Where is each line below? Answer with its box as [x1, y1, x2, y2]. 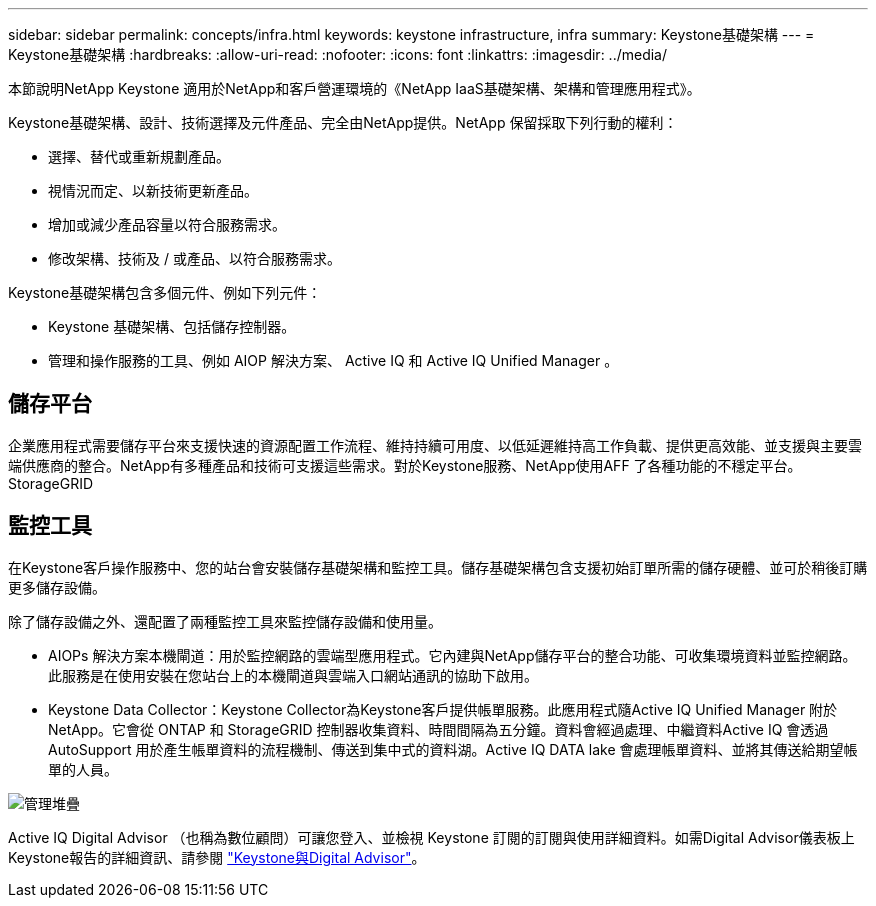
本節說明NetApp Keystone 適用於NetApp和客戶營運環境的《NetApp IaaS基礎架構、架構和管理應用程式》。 [8, 80, 701, 97]
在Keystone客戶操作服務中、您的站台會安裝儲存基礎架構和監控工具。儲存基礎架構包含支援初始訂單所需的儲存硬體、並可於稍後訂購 [8, 558, 868, 576]
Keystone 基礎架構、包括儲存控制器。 [48, 318, 296, 335]
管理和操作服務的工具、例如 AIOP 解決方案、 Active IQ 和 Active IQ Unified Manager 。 [48, 352, 619, 369]
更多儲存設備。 [8, 578, 106, 596]
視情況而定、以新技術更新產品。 [48, 182, 258, 199]
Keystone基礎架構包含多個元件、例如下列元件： [8, 284, 322, 301]
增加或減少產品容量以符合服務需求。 [48, 216, 286, 233]
